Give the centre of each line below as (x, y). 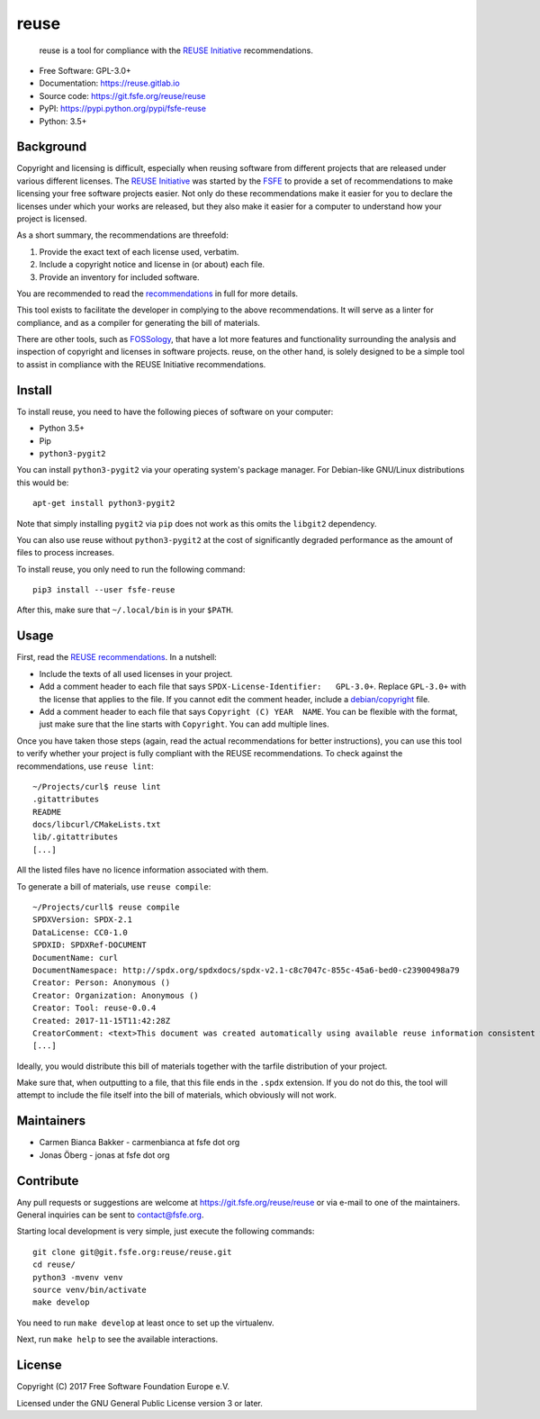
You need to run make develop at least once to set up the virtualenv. (145, 1323)
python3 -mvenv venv (78, 1277)
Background (52, 147)
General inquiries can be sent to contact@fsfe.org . (110, 1215)
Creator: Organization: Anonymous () (116, 995)
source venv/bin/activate (90, 1290)
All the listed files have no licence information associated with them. (143, 870)
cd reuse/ (54, 1265)
